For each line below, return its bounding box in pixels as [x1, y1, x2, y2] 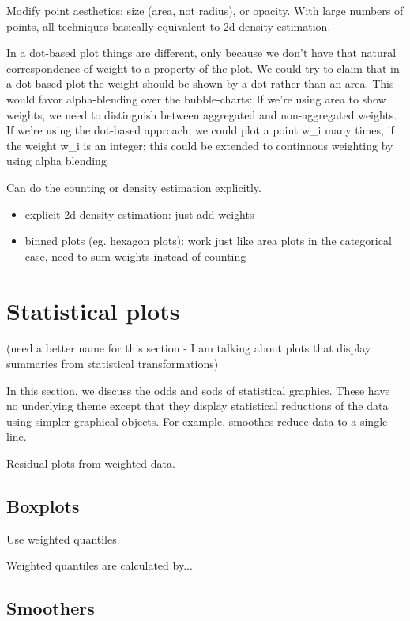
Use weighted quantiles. [6, 530, 120, 547]
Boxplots [6, 493, 80, 517]
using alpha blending [6, 152, 107, 169]
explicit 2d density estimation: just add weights [24, 205, 254, 222]
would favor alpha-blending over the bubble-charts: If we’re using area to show [6, 90, 386, 107]
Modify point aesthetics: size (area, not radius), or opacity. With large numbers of [6, 2, 404, 18]
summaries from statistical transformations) [6, 356, 219, 372]
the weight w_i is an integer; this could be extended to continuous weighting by [6, 137, 393, 153]
